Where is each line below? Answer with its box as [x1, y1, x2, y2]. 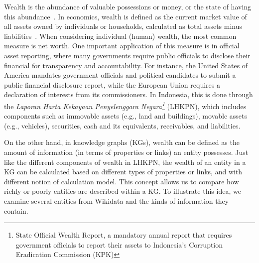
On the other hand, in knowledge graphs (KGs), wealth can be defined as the [4, 137, 240, 147]
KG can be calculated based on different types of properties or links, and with [4, 166, 243, 177]
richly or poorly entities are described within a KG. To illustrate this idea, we [4, 186, 241, 196]
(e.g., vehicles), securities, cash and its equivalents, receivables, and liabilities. [4, 120, 241, 131]
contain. [4, 205, 28, 216]
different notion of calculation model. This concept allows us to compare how [4, 176, 239, 186]
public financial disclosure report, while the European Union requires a [4, 79, 220, 90]
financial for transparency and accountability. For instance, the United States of [4, 60, 248, 70]
